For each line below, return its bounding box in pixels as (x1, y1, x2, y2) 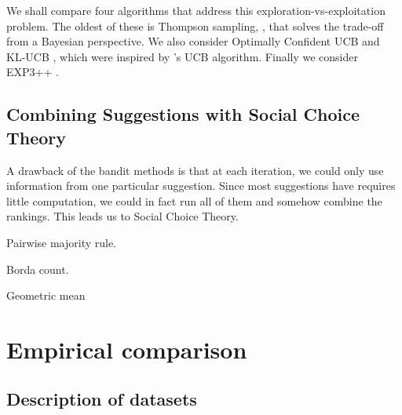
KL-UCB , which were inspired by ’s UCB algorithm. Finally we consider (6, 48, 358, 64)
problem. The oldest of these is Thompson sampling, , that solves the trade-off (6, 17, 384, 34)
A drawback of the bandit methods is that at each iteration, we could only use (6, 162, 384, 178)
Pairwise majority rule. (6, 234, 117, 250)
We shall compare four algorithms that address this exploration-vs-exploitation (6, 2, 386, 18)
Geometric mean (6, 287, 86, 304)
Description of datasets (6, 387, 197, 411)
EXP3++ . (6, 64, 59, 80)
